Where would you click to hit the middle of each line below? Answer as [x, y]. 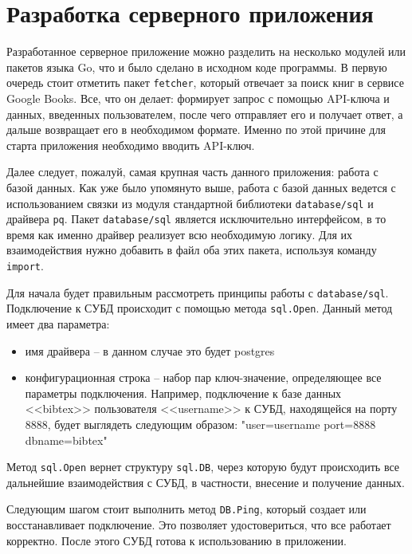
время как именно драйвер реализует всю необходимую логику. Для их [180, 234]
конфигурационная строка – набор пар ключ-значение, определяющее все [203, 377]
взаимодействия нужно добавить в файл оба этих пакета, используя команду [192, 250]
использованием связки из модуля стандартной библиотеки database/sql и [190, 203]
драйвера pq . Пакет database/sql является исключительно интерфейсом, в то [196, 219]
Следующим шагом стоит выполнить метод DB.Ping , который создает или [186, 509]
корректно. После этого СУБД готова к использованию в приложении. [177, 540]
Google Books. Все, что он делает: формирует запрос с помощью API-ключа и [198, 98]
